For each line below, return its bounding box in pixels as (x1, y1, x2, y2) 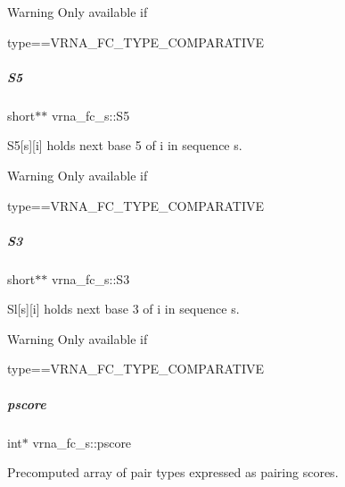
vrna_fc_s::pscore (32, 432, 132, 451)
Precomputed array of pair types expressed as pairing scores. (7, 463, 339, 482)
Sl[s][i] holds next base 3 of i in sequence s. (7, 299, 240, 318)
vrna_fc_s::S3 (51, 269, 130, 288)
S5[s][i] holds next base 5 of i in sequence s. (7, 136, 242, 155)
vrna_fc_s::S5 (51, 105, 130, 124)
